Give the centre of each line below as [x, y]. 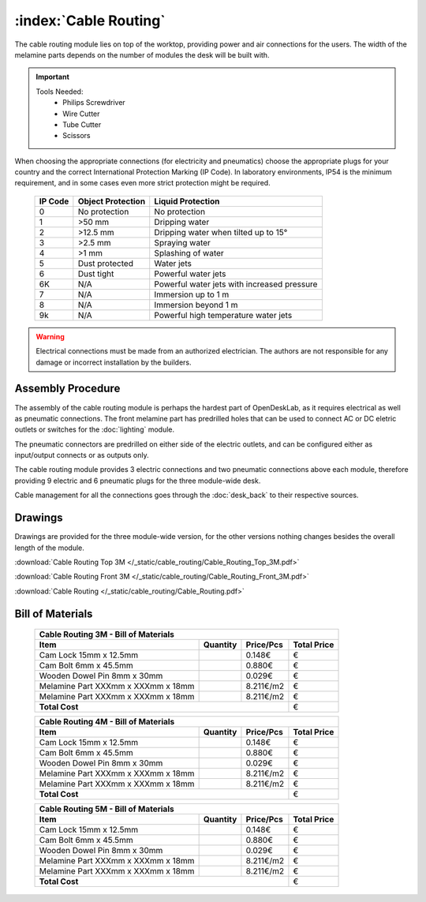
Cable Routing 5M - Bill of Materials [106, 809]
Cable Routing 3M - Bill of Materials [107, 634]
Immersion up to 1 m [192, 294]
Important [53, 77]
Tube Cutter [82, 124]
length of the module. [49, 548]
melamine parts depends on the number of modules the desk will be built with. [142, 54]
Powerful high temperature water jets [223, 315]
